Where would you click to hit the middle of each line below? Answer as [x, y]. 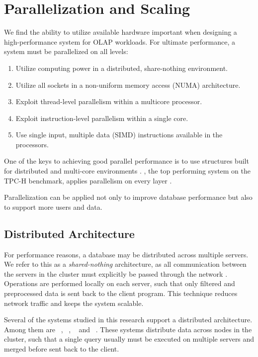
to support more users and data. [53, 207]
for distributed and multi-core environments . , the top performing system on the [128, 171]
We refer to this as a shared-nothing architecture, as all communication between [125, 264]
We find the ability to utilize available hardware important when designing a [121, 32]
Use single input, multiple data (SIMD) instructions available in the [119, 135]
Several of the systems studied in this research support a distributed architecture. [128, 320]
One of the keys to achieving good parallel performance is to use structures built [127, 161]
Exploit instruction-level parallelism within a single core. [102, 118]
